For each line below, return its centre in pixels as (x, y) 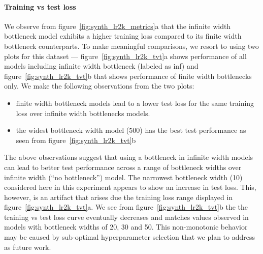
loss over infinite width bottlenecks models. (83, 113)
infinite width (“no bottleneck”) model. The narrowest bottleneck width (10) (123, 177)
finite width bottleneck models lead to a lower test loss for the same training (135, 103)
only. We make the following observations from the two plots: (99, 86)
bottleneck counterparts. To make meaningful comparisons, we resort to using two (131, 46)
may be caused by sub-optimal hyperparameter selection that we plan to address (130, 237)
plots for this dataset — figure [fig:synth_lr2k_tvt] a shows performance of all (125, 56)
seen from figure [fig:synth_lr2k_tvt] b (76, 140)
